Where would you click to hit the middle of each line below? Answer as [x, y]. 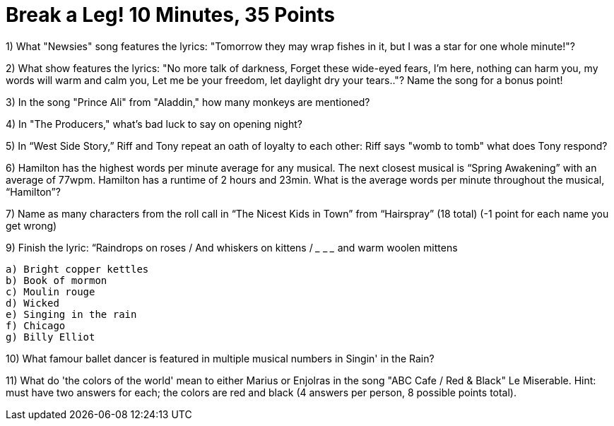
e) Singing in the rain [71, 314]
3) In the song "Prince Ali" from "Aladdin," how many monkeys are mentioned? [188, 102]
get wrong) [31, 225]
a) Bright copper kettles [77, 269]
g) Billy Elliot [51, 337]
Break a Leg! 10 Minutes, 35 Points [171, 15]
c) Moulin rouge [51, 291]
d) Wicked [33, 303]
